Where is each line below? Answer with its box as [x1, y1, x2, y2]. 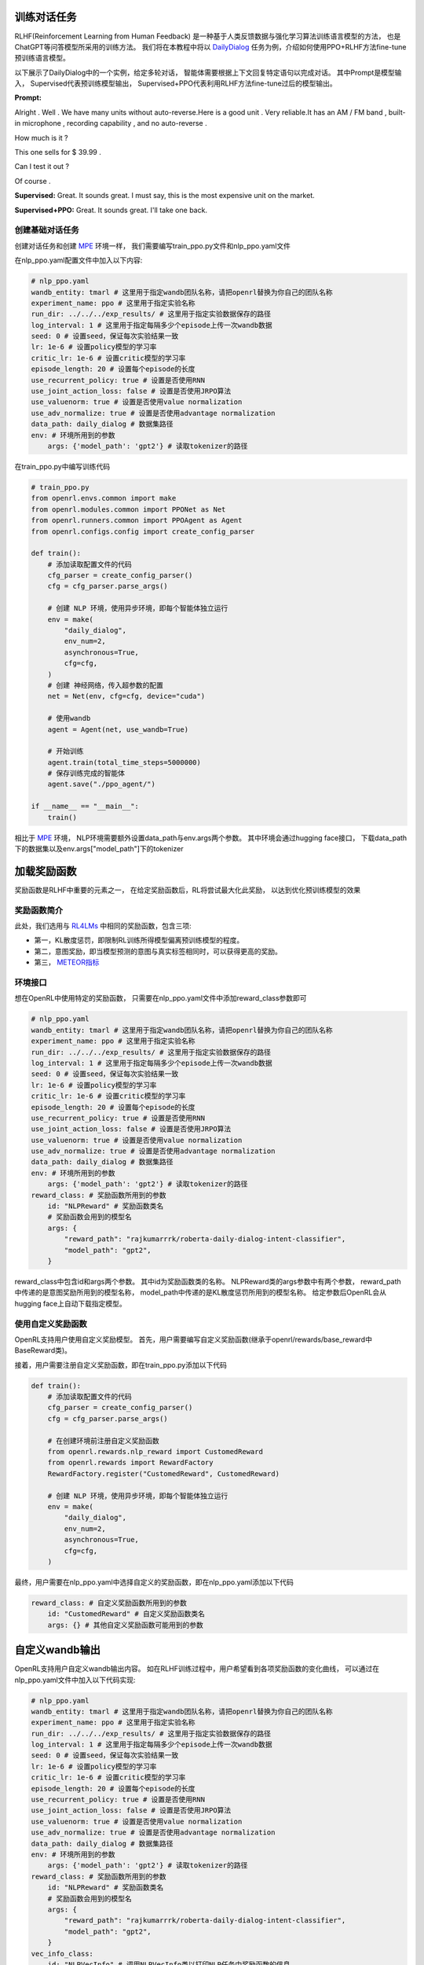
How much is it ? [14, 133, 68, 142]
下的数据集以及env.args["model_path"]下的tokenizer [14, 844, 184, 854]
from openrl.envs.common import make [31, 494, 177, 503]
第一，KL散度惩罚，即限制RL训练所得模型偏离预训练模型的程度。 [34, 935, 244, 945]
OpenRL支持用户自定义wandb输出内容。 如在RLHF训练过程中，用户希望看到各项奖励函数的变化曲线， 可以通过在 [14, 1664, 380, 1673]
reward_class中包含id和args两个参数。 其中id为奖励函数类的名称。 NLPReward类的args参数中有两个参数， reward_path [14, 1276, 401, 1286]
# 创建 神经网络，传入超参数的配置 [47, 681, 164, 689]
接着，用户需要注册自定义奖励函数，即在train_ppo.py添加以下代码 [14, 1360, 227, 1369]
